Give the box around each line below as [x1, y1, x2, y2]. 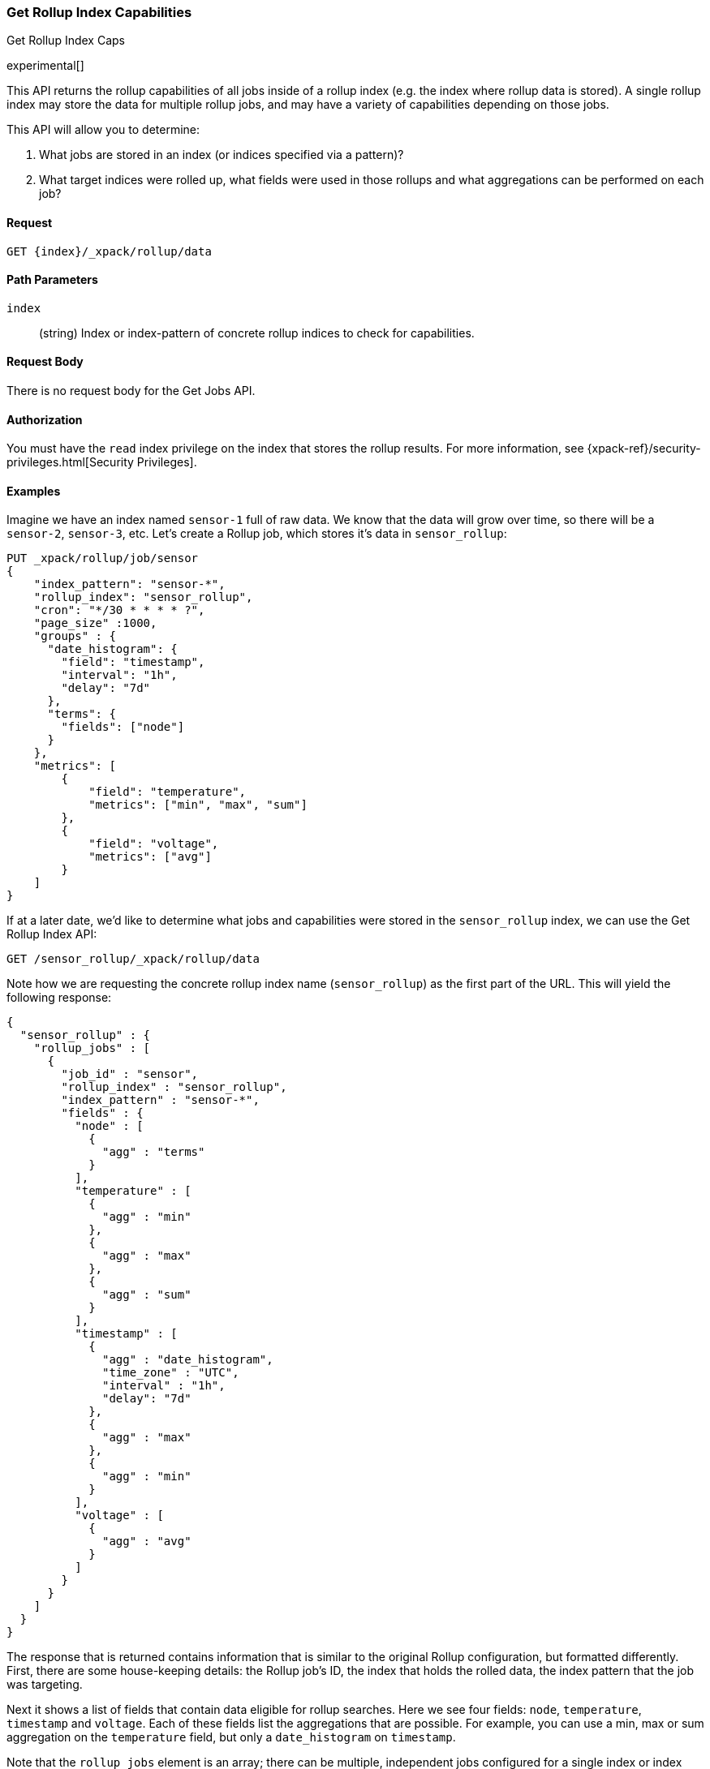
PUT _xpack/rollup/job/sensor [6, 552, 199, 565]
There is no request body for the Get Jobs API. [6, 384, 256, 398]
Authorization [6, 412, 83, 427]
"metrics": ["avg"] [88, 850, 212, 864]
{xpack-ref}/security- [587, 441, 701, 456]
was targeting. [6, 1677, 83, 1692]
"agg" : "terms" [102, 1145, 205, 1159]
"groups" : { [33, 629, 116, 643]
